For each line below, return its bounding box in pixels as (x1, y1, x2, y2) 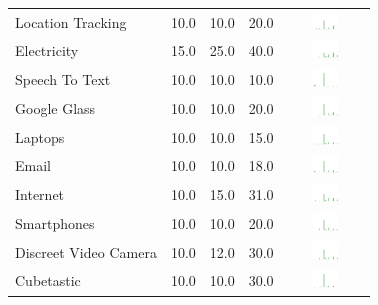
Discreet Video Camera (15, 241, 157, 262)
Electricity (15, 40, 79, 61)
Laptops (15, 126, 65, 147)
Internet (15, 184, 65, 205)
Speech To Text (15, 69, 111, 90)
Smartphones (15, 212, 95, 233)
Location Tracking (15, 11, 127, 32)
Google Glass (15, 97, 96, 118)
